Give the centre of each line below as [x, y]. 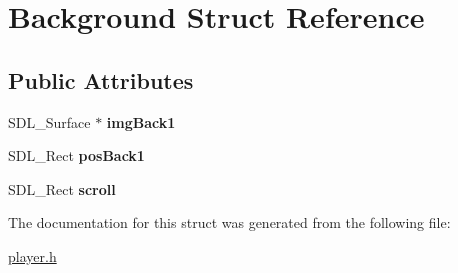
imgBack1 [141, 121]
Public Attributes [101, 79]
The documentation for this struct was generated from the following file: [229, 222]
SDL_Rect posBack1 [76, 155]
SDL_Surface [49, 121]
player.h [32, 255]
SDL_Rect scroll [62, 188]
